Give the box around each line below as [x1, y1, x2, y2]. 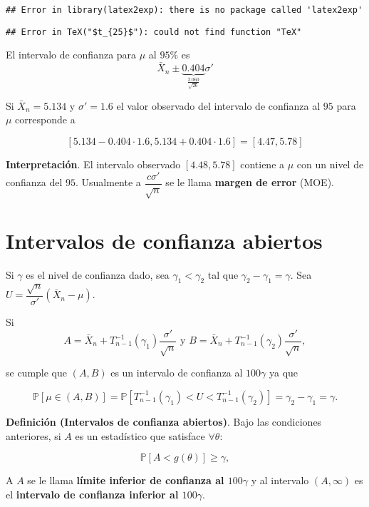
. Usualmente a [76, 175, 141, 190]
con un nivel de [296, 157, 364, 172]
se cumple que [6, 365, 68, 380]
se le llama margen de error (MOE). [165, 175, 334, 190]
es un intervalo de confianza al [110, 365, 243, 380]
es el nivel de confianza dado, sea [26, 267, 170, 282]
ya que [269, 365, 298, 380]
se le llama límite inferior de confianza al [27, 473, 224, 488]
